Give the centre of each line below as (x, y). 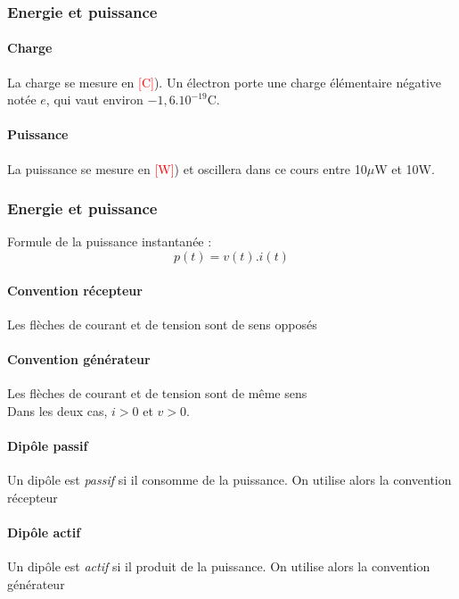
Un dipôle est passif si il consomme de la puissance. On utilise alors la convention (229, 480)
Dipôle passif (48, 445)
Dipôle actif (44, 532)
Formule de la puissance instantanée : (110, 241)
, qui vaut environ (94, 100)
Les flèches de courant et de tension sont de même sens (157, 393)
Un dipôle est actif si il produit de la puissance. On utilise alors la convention (219, 566)
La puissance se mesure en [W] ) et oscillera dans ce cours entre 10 (187, 168)
